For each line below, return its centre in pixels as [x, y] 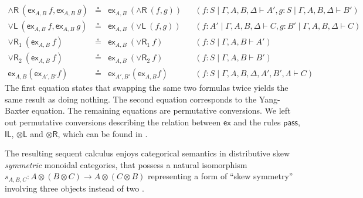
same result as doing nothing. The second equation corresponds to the [131, 99]
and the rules [257, 122]
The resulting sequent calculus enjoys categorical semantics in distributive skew [147, 153]
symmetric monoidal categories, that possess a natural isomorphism [126, 164]
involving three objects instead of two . [74, 188]
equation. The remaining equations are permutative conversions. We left [161, 110]
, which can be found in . [103, 133]
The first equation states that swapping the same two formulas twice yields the [147, 88]
